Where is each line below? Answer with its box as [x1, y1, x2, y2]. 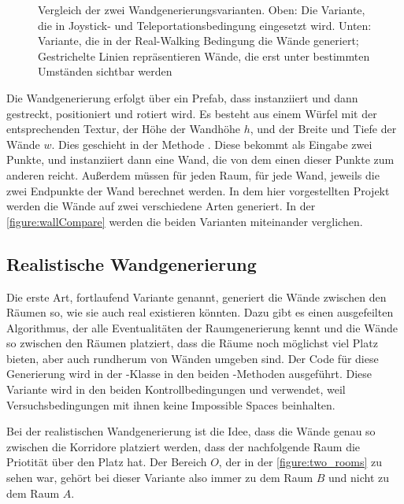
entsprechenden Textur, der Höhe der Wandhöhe [6, 120, 240, 137]
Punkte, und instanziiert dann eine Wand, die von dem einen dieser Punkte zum [6, 151, 395, 168]
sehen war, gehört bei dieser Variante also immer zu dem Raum [6, 469, 313, 486]
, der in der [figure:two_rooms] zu [218, 454, 383, 470]
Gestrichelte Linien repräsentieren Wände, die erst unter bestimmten [38, 47, 370, 64]
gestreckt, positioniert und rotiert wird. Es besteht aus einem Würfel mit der [6, 105, 377, 121]
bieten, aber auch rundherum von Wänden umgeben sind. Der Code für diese [6, 350, 379, 366]
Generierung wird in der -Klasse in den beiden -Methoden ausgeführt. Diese [6, 365, 372, 382]
